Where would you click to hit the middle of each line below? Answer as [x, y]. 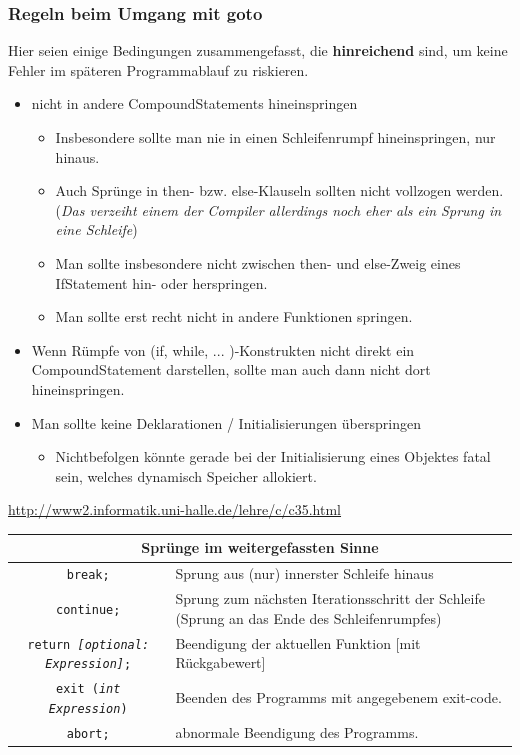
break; [88, 575]
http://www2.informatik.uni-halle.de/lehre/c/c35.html [175, 509]
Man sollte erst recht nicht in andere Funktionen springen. [234, 316]
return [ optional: [88, 644]
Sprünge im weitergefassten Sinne [260, 547]
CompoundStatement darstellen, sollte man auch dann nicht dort [231, 369]
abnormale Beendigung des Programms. [297, 731]
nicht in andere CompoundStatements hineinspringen [194, 103]
